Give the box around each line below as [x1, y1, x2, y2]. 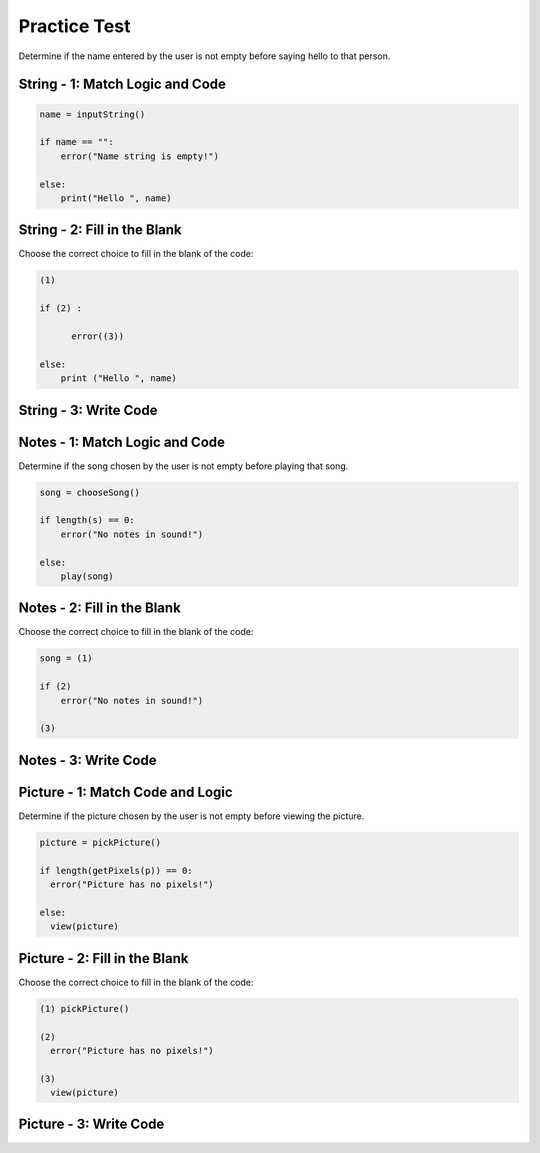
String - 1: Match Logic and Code [18, 76, 227, 93]
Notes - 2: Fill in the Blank [18, 600, 182, 617]
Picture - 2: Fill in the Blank [18, 950, 189, 967]
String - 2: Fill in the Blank [18, 221, 182, 239]
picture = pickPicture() [39, 836, 162, 848]
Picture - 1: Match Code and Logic [18, 783, 234, 800]
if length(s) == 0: [39, 515, 135, 526]
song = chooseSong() [39, 486, 140, 498]
